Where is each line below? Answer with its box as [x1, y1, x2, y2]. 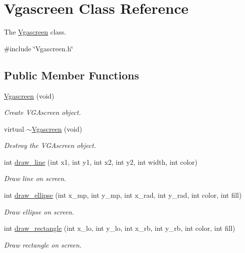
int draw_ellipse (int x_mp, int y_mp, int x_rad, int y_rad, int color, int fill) [4, 190, 242, 200]
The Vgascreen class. [4, 27, 67, 37]
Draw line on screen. [4, 173, 67, 183]
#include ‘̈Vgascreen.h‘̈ [4, 43, 73, 53]
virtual [4, 123, 24, 134]
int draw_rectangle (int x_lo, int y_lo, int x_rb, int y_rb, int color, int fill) [4, 223, 235, 233]
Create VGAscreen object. [4, 107, 81, 117]
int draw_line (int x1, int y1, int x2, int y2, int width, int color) [4, 156, 198, 167]
